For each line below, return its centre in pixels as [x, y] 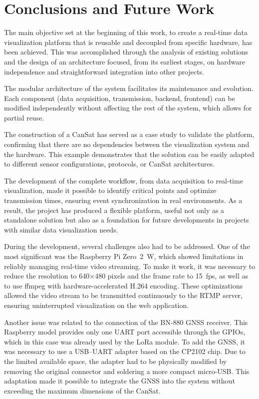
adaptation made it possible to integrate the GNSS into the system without [120, 381]
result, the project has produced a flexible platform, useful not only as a [114, 210]
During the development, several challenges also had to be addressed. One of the [127, 246]
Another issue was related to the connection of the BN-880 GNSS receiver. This [126, 322]
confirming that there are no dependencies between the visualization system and [127, 144]
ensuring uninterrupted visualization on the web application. [97, 305]
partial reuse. [24, 117]
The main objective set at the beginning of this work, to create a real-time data [126, 32]
